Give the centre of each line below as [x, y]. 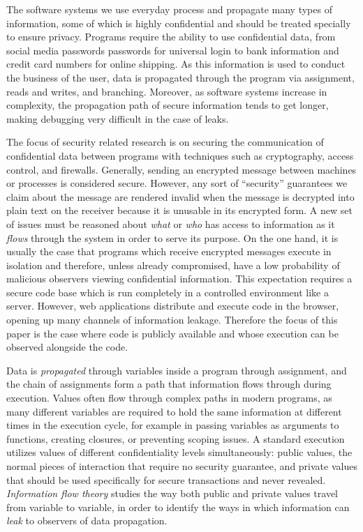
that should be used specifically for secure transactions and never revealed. [166, 479]
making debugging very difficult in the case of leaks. [118, 118]
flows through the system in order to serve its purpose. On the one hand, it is [172, 237]
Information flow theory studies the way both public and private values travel [172, 493]
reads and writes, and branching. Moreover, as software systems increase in [167, 91]
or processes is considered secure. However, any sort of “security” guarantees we [177, 183]
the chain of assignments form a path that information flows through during [169, 384]
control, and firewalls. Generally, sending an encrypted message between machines [181, 169]
